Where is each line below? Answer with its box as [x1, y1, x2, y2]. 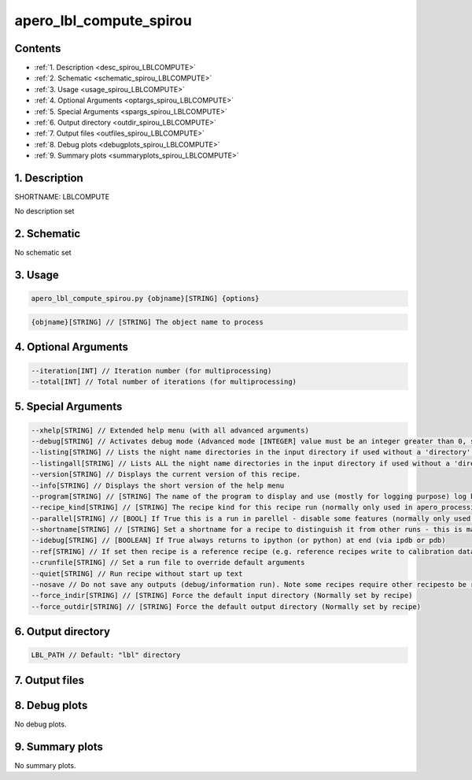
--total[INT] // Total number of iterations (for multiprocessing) [31, 377, 297, 386]
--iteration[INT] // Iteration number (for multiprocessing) [31, 366, 272, 375]
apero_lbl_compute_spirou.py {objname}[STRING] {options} [31, 294, 260, 303]
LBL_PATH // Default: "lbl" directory [31, 651, 181, 659]
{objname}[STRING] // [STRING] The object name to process [31, 318, 264, 326]
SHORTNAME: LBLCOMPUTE [14, 192, 110, 202]
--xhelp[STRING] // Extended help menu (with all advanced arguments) [31, 425, 310, 435]
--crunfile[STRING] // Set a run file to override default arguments [31, 558, 305, 567]
